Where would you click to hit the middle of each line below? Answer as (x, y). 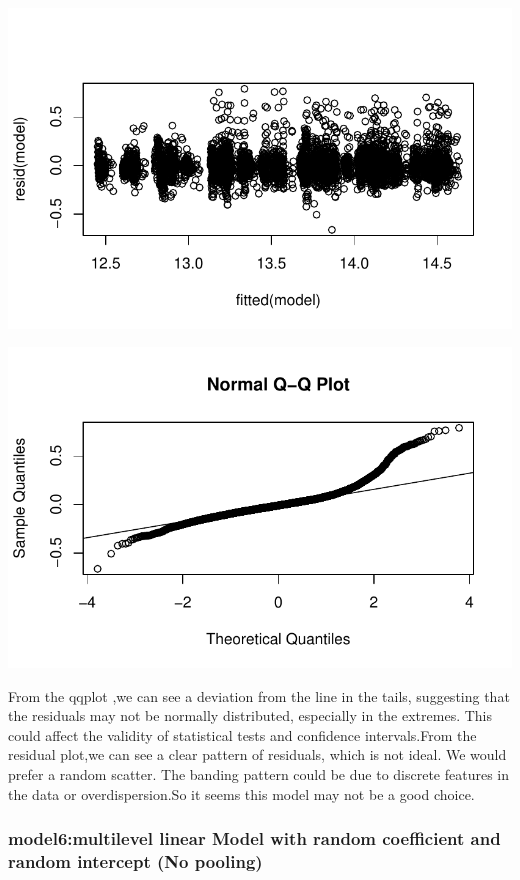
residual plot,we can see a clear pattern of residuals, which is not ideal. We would (257, 754)
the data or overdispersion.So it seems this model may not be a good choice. (241, 793)
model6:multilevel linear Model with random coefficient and (254, 838)
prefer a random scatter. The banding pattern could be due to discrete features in (259, 774)
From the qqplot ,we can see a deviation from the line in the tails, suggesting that (259, 695)
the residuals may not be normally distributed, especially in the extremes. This (250, 715)
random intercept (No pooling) (135, 861)
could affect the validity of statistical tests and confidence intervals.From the (242, 734)
